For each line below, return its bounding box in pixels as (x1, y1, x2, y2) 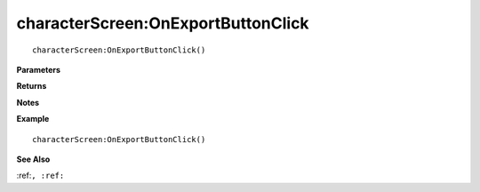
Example (16, 114, 50, 124)
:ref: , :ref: (16, 170, 65, 181)
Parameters (16, 64, 61, 75)
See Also (16, 154, 51, 164)
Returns (16, 81, 47, 92)
